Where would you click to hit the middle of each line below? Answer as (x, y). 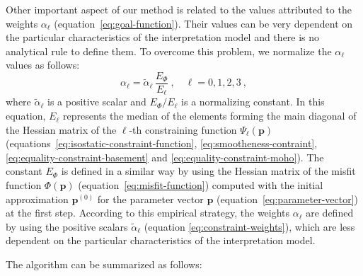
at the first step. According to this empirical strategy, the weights (148, 213)
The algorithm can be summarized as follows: (104, 264)
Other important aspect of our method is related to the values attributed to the (179, 9)
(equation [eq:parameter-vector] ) (287, 199)
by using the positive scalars (67, 226)
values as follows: (43, 65)
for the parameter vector (150, 199)
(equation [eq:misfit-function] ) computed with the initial (201, 185)
